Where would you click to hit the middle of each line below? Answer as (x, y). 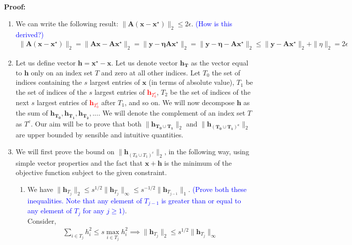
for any (94, 211)
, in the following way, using (207, 151)
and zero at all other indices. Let (151, 72)
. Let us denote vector (144, 62)
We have (40, 189)
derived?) (30, 34)
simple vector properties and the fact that (79, 162)
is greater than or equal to (201, 200)
